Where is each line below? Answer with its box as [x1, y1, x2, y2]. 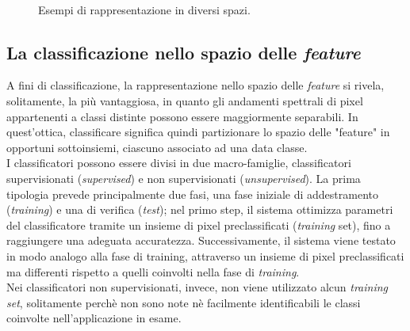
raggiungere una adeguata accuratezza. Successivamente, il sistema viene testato [6, 232, 396, 249]
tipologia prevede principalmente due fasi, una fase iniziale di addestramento [6, 185, 378, 202]
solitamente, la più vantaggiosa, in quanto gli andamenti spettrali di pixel [6, 92, 363, 108]
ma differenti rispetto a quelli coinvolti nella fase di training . [6, 263, 300, 280]
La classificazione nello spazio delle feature [6, 40, 361, 64]
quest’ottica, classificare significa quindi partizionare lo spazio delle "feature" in [6, 124, 390, 140]
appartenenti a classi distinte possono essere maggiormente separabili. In [6, 108, 358, 124]
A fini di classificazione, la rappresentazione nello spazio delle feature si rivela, [6, 77, 385, 93]
